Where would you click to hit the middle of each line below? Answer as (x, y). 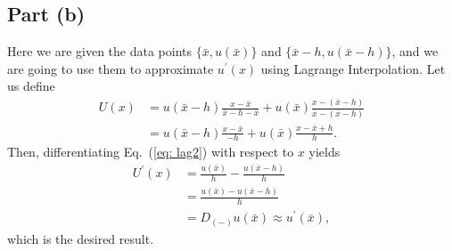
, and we (415, 51)
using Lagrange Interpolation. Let (353, 68)
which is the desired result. (81, 238)
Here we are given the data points (100, 51)
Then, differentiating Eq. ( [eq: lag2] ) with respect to (151, 152)
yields (325, 152)
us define (31, 86)
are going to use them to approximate (111, 68)
